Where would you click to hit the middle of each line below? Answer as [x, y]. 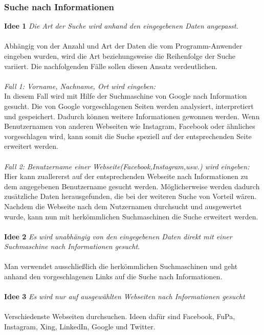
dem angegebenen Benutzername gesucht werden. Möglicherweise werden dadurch [132, 186]
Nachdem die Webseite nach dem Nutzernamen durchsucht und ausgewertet [123, 206]
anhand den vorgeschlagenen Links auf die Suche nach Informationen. [113, 276]
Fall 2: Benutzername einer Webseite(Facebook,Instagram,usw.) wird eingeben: [127, 166]
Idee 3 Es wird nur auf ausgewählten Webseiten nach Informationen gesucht [125, 296]
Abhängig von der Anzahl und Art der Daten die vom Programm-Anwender [123, 46]
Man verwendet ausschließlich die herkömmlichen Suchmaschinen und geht [121, 266]
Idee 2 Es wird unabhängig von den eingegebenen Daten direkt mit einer [118, 236]
